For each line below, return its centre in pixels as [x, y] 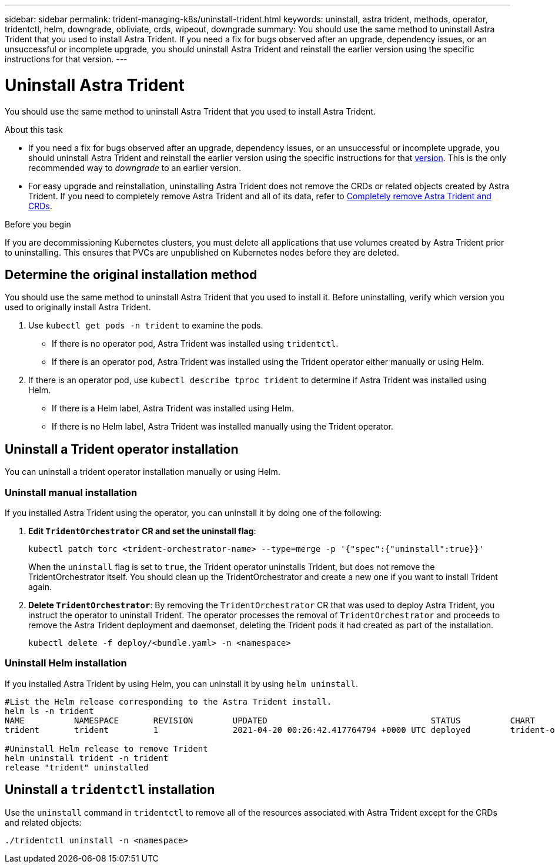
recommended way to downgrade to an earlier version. [135, 167]
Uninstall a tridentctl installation [110, 790]
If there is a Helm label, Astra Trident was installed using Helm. [173, 408]
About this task [34, 129]
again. [40, 587]
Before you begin [38, 224]
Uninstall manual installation [71, 492]
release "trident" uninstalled [77, 767]
